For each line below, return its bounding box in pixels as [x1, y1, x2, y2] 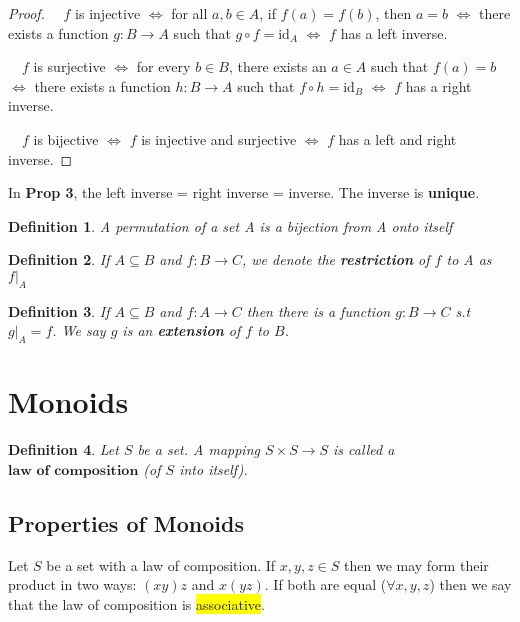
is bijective [33, 128, 99, 149]
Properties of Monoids [8, 507, 245, 538]
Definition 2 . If [8, 249, 110, 270]
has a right [405, 75, 472, 96]
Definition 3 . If [8, 300, 110, 321]
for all [171, 3, 208, 23]
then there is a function [246, 300, 391, 321]
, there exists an [228, 56, 327, 77]
